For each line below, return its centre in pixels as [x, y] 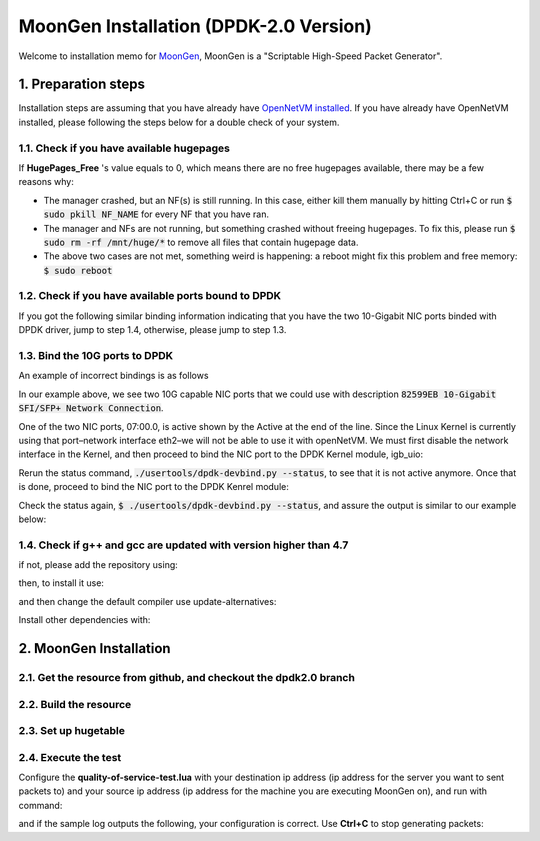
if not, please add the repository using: [98, 565]
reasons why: [46, 182]
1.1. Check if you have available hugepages [124, 148]
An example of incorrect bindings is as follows [113, 376]
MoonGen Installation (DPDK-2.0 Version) [195, 26]
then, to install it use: [61, 583]
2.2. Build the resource [75, 704]
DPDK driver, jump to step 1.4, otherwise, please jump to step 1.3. [152, 330]
